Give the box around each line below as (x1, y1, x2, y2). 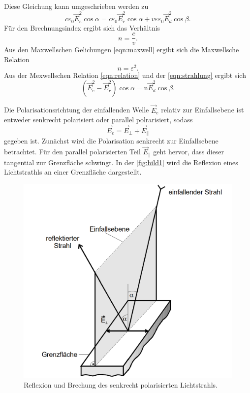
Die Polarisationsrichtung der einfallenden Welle (4, 105, 149, 115)
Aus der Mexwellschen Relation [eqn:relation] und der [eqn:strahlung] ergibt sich (4, 70, 246, 80)
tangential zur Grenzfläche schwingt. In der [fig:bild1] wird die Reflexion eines (4, 157, 238, 167)
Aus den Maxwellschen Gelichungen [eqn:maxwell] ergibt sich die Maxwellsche (4, 44, 239, 55)
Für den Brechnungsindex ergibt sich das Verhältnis (4, 22, 160, 33)
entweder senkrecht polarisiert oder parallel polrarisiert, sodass (4, 114, 193, 125)
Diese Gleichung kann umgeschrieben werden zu (4, 1, 149, 11)
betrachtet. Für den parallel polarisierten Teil (4, 146, 141, 157)
